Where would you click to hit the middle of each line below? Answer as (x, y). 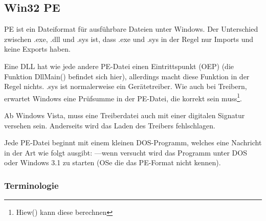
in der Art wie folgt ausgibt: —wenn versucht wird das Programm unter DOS (126, 152)
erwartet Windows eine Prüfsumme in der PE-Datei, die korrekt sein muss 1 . (123, 97)
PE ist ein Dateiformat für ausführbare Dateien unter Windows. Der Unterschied (131, 29)
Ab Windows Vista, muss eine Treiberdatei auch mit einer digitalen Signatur (125, 115)
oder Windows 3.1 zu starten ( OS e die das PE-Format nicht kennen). (113, 162)
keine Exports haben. (37, 49)
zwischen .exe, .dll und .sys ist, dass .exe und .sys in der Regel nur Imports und (129, 39)
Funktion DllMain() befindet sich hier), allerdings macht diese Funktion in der (127, 76)
